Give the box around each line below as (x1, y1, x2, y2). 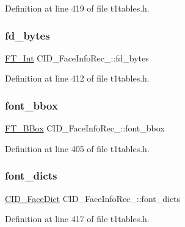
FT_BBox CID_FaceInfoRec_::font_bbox (5, 122, 165, 134)
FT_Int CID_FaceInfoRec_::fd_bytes (5, 51, 149, 64)
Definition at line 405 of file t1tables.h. (5, 142, 150, 155)
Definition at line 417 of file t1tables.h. (5, 212, 150, 225)
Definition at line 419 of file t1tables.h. (5, 2, 150, 14)
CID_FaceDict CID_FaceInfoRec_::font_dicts (5, 192, 181, 204)
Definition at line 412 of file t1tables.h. (5, 72, 150, 85)
